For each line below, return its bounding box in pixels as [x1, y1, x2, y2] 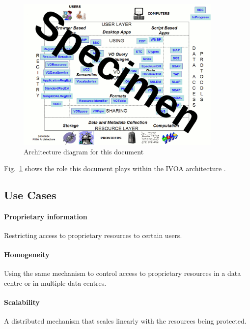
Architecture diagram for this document [24, 147, 144, 157]
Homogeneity [4, 249, 50, 260]
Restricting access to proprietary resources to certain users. [4, 230, 182, 240]
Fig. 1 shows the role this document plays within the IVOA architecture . [4, 163, 226, 173]
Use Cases [4, 187, 56, 202]
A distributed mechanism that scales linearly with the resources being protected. [4, 316, 247, 326]
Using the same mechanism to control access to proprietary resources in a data [4, 268, 241, 278]
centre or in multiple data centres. [4, 277, 107, 288]
